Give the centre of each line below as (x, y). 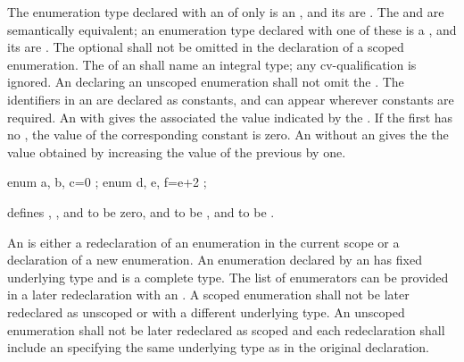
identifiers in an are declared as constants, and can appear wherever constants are (231, 99)
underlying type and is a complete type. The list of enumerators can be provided (228, 277)
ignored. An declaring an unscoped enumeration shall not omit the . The (206, 82)
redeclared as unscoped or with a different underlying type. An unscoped (206, 311)
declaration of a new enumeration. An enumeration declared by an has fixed (215, 260)
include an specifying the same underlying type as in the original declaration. (218, 347)
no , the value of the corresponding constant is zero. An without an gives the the (228, 135)
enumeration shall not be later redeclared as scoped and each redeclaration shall (226, 329)
